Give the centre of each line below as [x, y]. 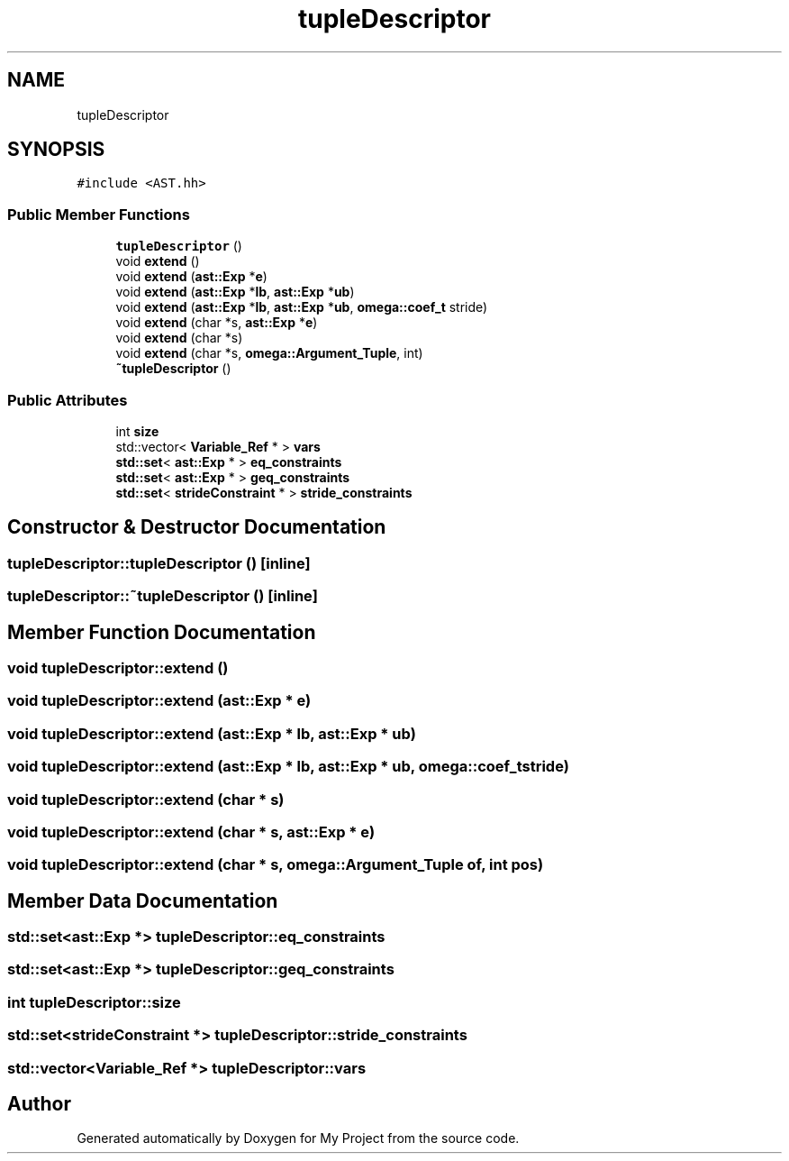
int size [137, 431]
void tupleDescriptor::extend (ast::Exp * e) [159, 701]
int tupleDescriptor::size [94, 1002]
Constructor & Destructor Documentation [197, 527]
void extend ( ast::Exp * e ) [191, 277]
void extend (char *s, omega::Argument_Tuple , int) [269, 353]
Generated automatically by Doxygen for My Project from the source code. [298, 1138]
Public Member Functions [99, 214]
